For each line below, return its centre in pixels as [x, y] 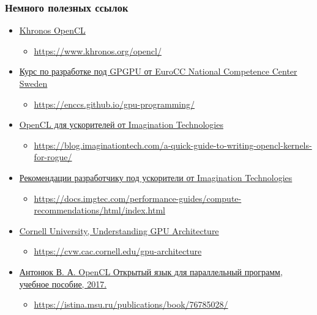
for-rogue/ [53, 157]
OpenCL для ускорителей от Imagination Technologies [121, 124]
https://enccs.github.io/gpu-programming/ [114, 104]
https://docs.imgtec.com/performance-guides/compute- [138, 198]
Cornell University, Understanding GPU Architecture [119, 230]
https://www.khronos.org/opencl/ [98, 50]
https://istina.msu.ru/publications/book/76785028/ [131, 304]
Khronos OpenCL [52, 30]
